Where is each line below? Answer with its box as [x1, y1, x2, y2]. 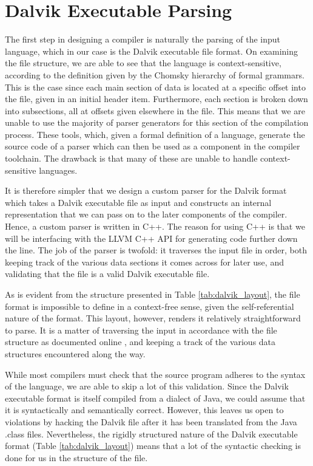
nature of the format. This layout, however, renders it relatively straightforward [5, 312, 301, 324]
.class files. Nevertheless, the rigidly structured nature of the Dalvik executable [5, 427, 298, 440]
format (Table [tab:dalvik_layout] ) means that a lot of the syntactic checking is [5, 439, 301, 452]
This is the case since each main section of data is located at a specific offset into [5, 80, 306, 93]
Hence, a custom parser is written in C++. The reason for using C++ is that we [5, 220, 305, 233]
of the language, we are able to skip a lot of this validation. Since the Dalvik [5, 380, 289, 392]
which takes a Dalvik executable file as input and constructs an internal [5, 196, 272, 208]
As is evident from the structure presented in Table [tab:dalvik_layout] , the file [5, 288, 300, 300]
